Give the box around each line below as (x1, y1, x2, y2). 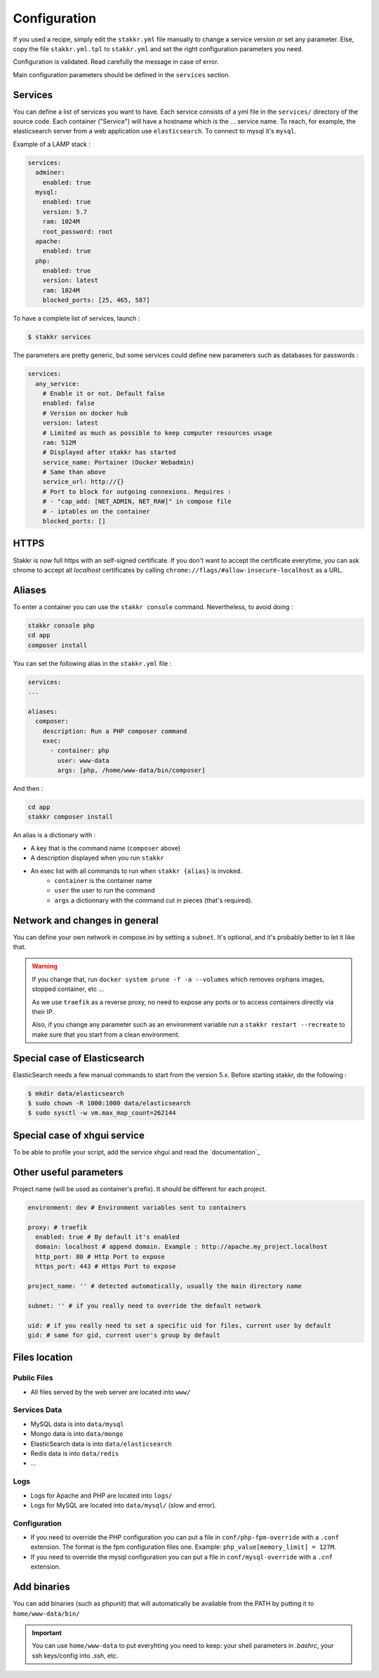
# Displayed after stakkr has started (42, 448, 176, 456)
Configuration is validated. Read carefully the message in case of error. (13, 58, 219, 66)
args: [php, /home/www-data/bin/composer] (57, 766, 206, 775)
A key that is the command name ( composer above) (30, 844, 181, 852)
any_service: (35, 380, 80, 387)
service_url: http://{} (42, 478, 124, 486)
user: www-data (57, 757, 110, 764)
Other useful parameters (13, 1166, 124, 1178)
